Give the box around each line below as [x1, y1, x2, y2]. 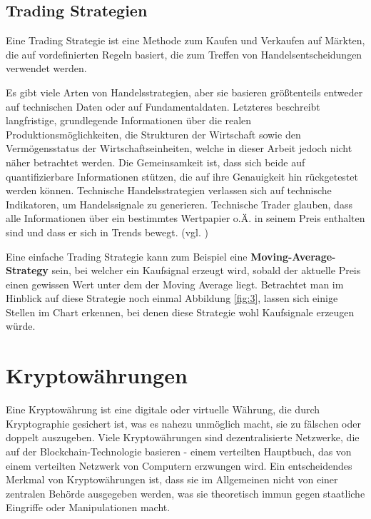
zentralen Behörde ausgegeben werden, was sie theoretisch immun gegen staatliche [6, 485, 365, 500]
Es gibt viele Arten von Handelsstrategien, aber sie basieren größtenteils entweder [6, 84, 363, 99]
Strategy [6, 263, 49, 278]
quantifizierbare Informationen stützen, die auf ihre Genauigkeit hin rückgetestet [6, 168, 358, 183]
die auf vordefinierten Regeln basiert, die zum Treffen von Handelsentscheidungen [6, 46, 362, 61]
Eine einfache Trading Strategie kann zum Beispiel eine [6, 248, 248, 263]
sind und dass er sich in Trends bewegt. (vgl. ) [6, 224, 208, 239]
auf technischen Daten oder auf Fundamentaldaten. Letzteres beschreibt [6, 99, 320, 114]
